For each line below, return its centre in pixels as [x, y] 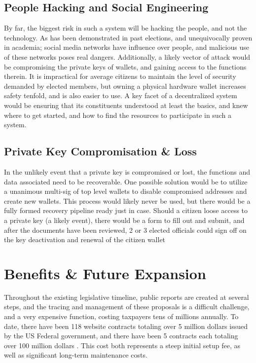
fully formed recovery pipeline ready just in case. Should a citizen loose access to [126, 210]
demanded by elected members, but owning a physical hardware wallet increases [125, 86]
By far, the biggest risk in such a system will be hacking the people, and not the [126, 28]
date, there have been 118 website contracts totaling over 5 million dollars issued [126, 326]
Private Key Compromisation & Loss [100, 151]
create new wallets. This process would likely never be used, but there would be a [127, 200]
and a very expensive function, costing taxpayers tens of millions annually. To [121, 316]
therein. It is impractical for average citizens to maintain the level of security [120, 76]
